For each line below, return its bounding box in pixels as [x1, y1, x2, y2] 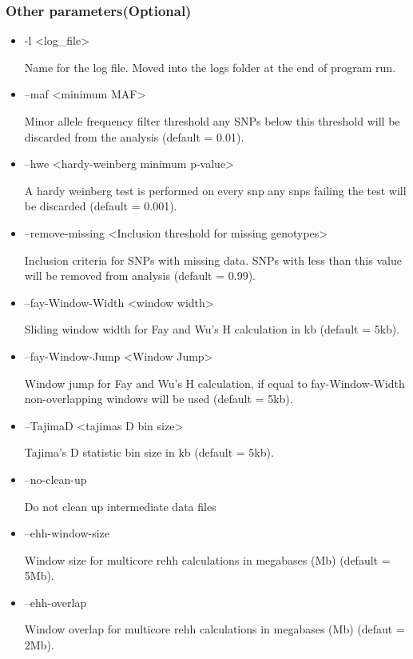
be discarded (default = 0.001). [24, 198, 177, 214]
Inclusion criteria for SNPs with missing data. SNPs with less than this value [24, 251, 402, 268]
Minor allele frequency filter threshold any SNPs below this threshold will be [24, 113, 400, 129]
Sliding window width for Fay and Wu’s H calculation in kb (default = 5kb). [24, 321, 400, 337]
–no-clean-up [24, 470, 87, 487]
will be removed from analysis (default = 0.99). [24, 267, 256, 284]
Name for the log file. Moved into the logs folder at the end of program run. [24, 58, 396, 75]
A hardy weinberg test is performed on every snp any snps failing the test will [24, 182, 407, 198]
